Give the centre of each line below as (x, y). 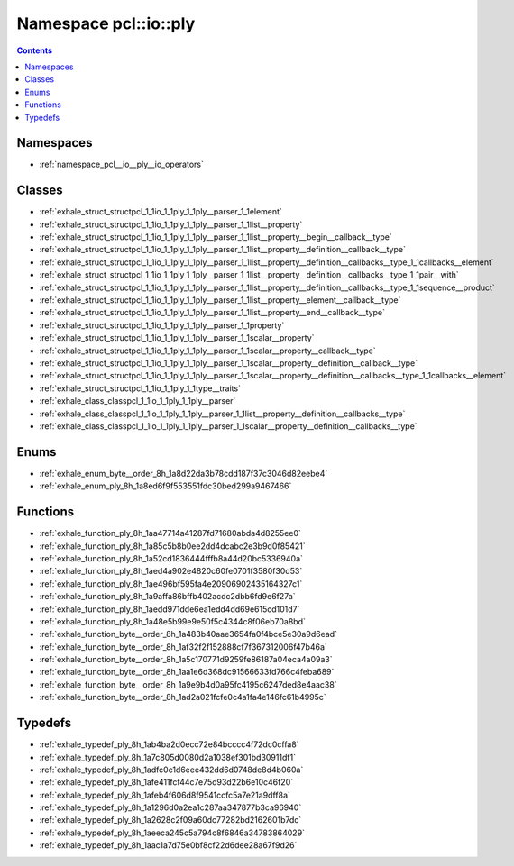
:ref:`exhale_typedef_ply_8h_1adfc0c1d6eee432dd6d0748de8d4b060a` (171, 770)
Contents (35, 50)
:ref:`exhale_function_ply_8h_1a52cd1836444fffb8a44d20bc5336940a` (171, 558)
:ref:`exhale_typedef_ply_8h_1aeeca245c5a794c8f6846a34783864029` (172, 833)
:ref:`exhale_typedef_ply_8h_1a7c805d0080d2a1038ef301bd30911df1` (168, 757)
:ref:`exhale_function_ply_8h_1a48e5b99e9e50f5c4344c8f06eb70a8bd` (172, 621)
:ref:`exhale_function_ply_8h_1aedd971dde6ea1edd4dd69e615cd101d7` (170, 609)
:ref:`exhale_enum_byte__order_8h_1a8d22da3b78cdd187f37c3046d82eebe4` (184, 473)
